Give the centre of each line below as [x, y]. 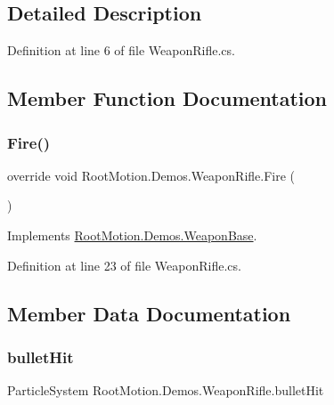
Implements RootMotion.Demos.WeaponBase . [132, 235]
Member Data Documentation [149, 313]
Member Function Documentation [167, 98]
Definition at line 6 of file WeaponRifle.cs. [121, 50]
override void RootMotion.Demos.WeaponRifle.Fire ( [151, 175]
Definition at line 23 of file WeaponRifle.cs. [124, 265]
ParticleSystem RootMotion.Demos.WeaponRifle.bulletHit [166, 390]
